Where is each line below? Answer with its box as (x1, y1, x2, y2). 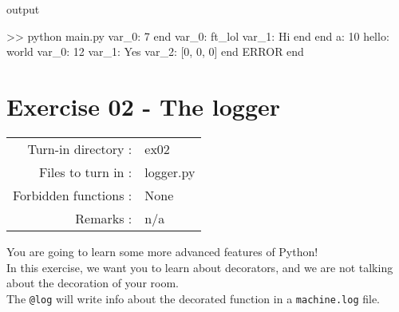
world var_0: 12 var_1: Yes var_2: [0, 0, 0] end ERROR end (6, 43, 304, 60)
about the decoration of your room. (6, 274, 179, 291)
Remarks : (75, 208, 132, 227)
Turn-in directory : (27, 139, 132, 158)
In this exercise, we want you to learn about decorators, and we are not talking (6, 259, 393, 275)
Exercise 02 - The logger (6, 89, 281, 122)
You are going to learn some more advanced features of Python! (6, 243, 318, 259)
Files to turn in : (38, 162, 132, 181)
